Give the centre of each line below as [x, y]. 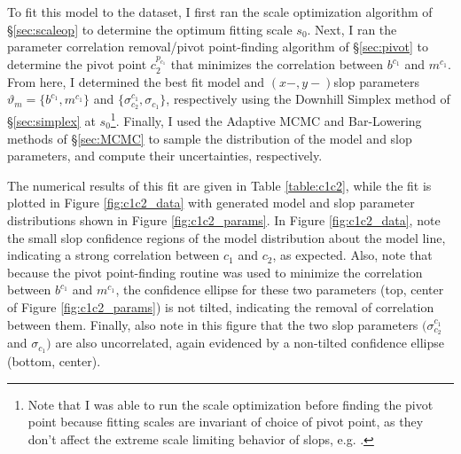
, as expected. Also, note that [352, 255]
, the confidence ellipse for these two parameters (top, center [280, 290]
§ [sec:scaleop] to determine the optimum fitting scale [150, 29]
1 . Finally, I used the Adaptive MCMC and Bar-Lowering [266, 119]
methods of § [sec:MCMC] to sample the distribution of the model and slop [210, 138]
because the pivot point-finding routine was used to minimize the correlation [215, 272]
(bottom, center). [54, 361]
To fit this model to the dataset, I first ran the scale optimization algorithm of [220, 12]
